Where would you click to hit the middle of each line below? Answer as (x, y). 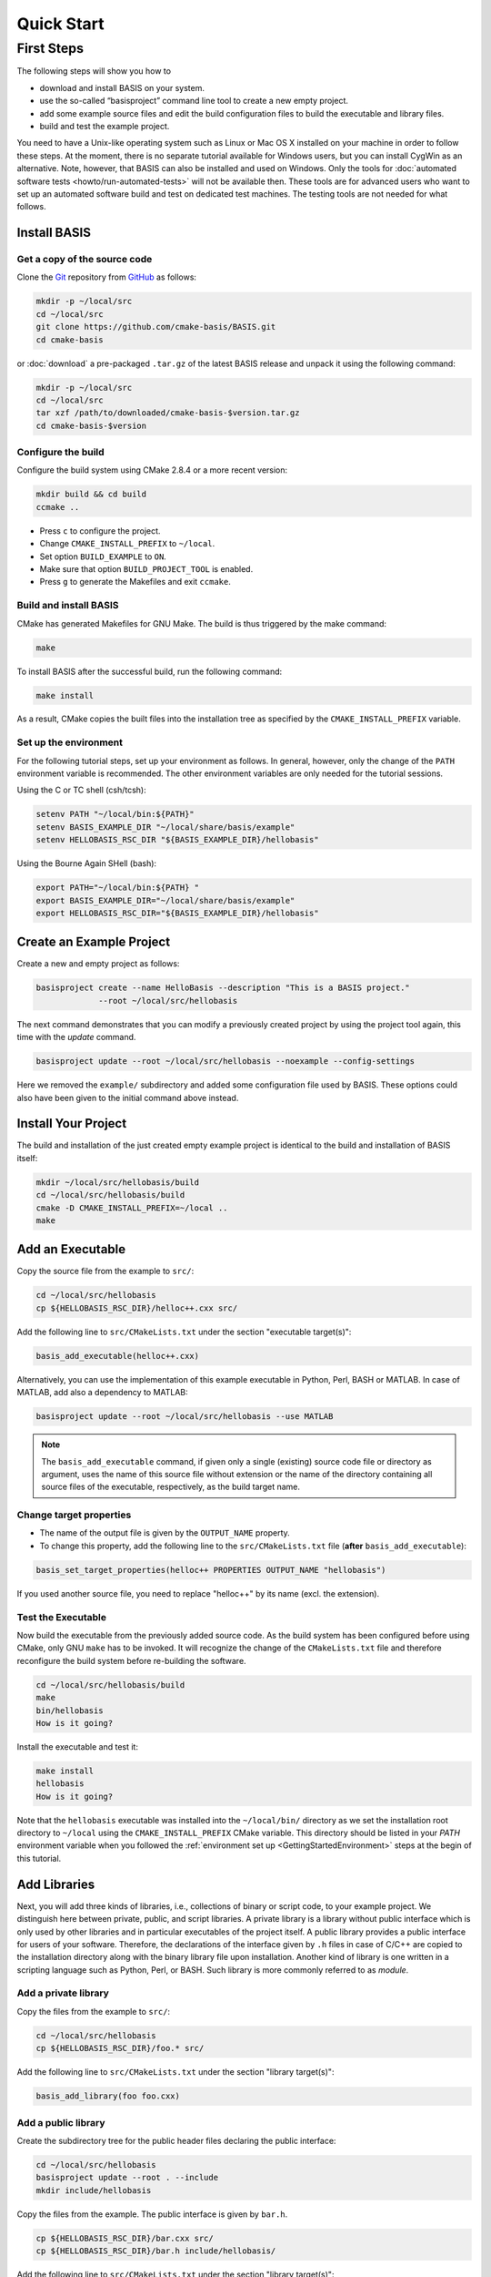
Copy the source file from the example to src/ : (105, 1271)
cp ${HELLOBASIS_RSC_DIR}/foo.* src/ (120, 2048)
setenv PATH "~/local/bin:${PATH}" (115, 814)
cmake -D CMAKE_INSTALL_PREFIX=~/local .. (132, 1208)
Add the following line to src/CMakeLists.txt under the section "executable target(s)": (184, 1332)
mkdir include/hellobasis (94, 2190)
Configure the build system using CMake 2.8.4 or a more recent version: (152, 470)
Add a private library (63, 1993)
